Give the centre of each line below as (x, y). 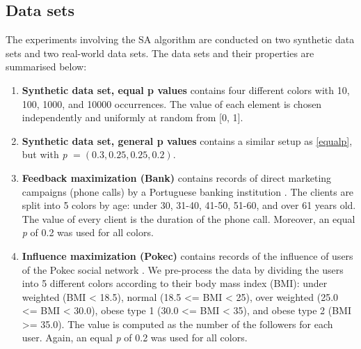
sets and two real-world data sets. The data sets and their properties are (160, 53)
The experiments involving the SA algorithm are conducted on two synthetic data (180, 39)
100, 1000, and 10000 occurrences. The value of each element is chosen (172, 103)
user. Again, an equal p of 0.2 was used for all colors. (135, 338)
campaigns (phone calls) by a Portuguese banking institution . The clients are (188, 191)
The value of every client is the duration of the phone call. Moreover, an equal (188, 218)
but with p (45, 154)
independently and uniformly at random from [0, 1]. (133, 117)
